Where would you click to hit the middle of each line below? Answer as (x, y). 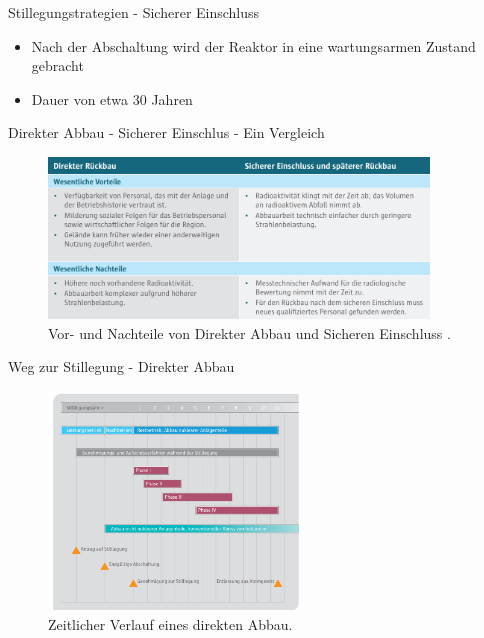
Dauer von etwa (80, 98)
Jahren (172, 98)
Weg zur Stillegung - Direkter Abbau (121, 366)
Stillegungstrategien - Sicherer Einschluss (134, 12)
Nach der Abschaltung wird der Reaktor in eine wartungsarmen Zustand (253, 45)
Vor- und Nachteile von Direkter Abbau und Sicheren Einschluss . (249, 332)
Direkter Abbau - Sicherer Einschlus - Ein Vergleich (166, 132)
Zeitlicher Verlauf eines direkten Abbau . (170, 623)
